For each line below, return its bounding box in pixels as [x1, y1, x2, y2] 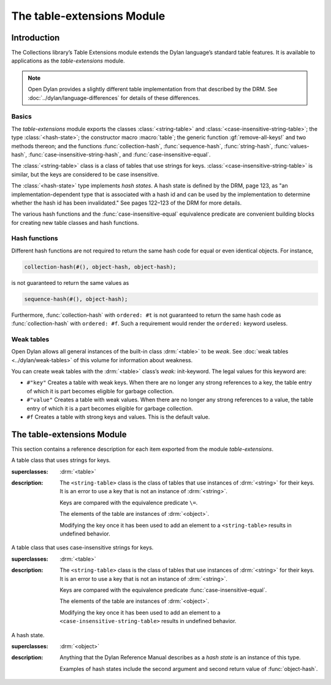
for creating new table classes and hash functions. [11, 219, 139, 226]
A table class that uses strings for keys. [11, 456, 111, 464]
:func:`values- [273, 142, 310, 149]
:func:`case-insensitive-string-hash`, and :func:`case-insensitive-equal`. [28, 151, 211, 158]
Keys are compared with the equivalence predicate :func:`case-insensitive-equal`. [59, 586, 267, 594]
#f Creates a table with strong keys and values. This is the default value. [26, 414, 210, 421]
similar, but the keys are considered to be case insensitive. [11, 170, 159, 178]
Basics [11, 112, 32, 121]
